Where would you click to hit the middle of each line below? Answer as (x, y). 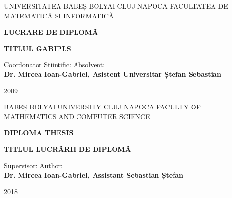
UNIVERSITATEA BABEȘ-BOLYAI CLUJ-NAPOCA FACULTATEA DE (116, 6)
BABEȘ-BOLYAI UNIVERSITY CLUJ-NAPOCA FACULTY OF (102, 107)
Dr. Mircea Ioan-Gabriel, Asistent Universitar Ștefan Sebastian (113, 74)
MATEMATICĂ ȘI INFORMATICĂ (59, 15)
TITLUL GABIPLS (38, 48)
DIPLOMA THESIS (39, 133)
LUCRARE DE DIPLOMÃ (51, 32)
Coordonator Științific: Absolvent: (55, 64)
